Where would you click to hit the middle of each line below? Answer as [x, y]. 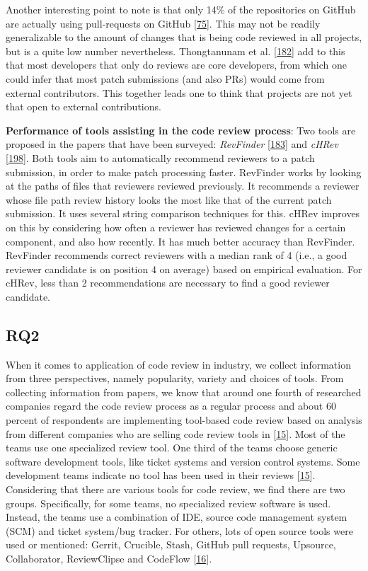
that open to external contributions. [84, 106]
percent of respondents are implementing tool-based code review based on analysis [184, 420]
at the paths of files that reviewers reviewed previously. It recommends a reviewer [183, 186]
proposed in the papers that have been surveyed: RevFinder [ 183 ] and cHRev [172, 144]
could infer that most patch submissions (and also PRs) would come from [165, 78]
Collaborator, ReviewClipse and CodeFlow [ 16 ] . [109, 558]
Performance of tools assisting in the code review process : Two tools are [181, 130]
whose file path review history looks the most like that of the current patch [169, 199]
